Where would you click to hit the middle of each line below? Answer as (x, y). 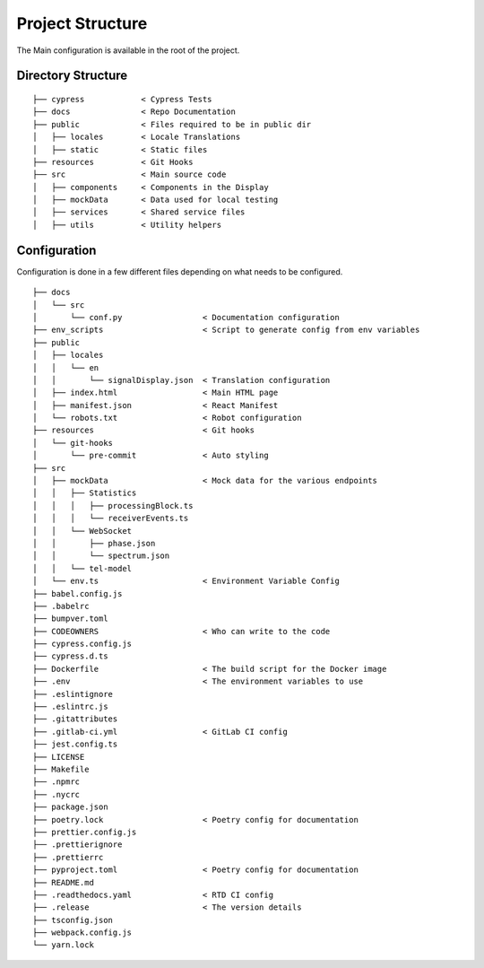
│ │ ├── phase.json (94, 543)
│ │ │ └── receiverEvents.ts (111, 519)
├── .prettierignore (78, 845)
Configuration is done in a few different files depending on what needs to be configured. (180, 271)
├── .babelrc (61, 606)
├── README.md (63, 882)
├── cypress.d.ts (70, 656)
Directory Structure (72, 76)
